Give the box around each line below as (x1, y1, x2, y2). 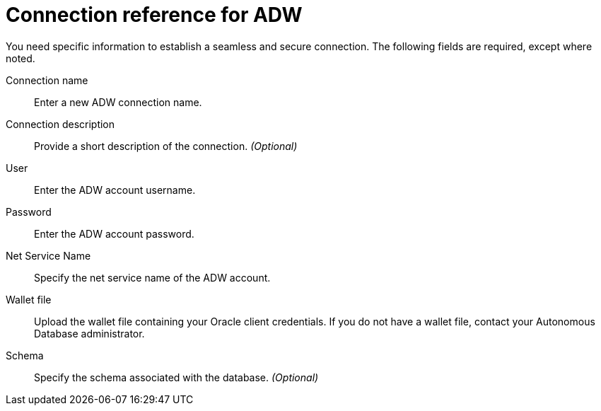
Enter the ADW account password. (34, 227, 194, 240)
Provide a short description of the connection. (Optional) (34, 139, 298, 152)
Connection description (6, 117, 115, 130)
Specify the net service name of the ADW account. (34, 271, 271, 284)
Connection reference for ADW (6, 3, 303, 27)
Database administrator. (34, 327, 145, 340)
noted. (6, 52, 35, 64)
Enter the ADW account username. (34, 183, 196, 196)
